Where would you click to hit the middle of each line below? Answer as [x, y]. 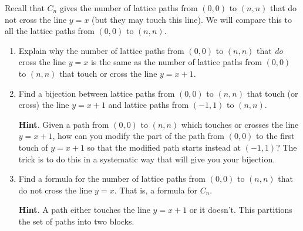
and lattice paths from [149, 105]
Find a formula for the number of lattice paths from [112, 179]
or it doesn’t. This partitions [241, 210]
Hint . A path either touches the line [84, 210]
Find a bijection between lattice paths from [97, 93]
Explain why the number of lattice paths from [101, 50]
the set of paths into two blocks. [76, 221]
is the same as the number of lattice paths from [176, 62]
